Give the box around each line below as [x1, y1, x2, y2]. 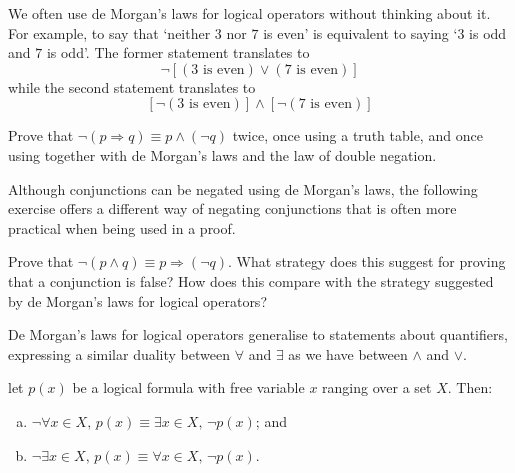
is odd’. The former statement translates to [46, 42, 310, 63]
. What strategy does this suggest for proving [228, 251, 506, 272]
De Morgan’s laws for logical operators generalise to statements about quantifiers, [8, 324, 508, 345]
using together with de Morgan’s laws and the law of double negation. [8, 144, 437, 165]
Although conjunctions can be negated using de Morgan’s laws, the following [8, 178, 478, 199]
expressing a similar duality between [8, 343, 230, 364]
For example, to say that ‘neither [8, 22, 211, 43]
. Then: [447, 377, 493, 398]
